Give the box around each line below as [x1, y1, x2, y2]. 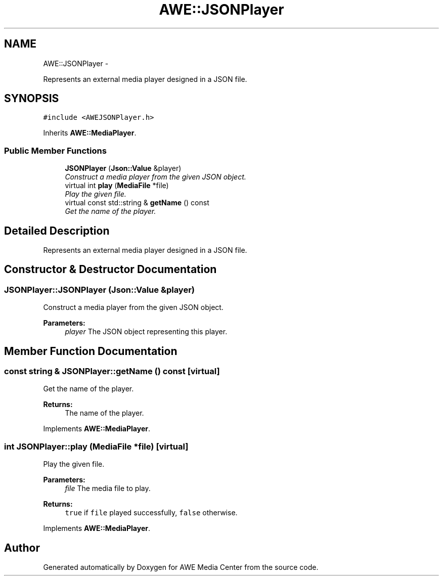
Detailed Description [4, 224, 110, 237]
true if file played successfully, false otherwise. [65, 508, 238, 517]
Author [4, 541, 40, 554]
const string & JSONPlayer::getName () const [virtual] [4, 366, 220, 377]
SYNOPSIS [4, 92, 59, 105]
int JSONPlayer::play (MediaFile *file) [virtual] [4, 441, 189, 452]
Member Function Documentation [4, 344, 178, 358]
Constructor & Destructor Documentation [4, 263, 217, 276]
